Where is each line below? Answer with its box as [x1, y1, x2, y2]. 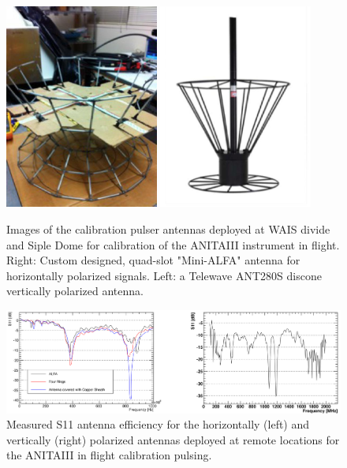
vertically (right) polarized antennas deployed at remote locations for [6, 431, 340, 447]
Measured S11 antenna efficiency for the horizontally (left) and [6, 416, 310, 432]
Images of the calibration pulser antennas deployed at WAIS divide [6, 220, 330, 237]
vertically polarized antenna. [6, 283, 144, 299]
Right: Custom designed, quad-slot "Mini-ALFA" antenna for [6, 252, 300, 268]
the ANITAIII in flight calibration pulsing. [6, 447, 212, 463]
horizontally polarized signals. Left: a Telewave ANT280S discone [6, 267, 322, 283]
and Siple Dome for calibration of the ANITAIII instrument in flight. [6, 236, 340, 253]
